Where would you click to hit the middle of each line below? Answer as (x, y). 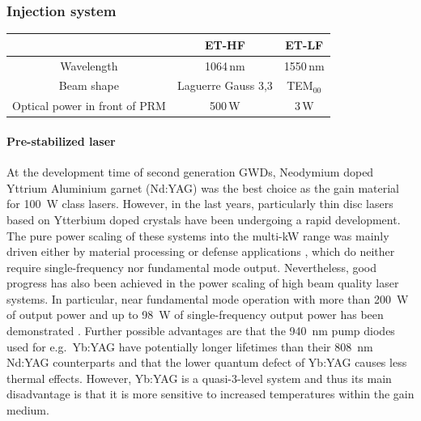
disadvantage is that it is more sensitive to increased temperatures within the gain (210, 394)
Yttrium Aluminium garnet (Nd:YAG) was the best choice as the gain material (203, 187)
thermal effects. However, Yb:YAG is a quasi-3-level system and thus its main (199, 378)
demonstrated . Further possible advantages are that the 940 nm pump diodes (201, 331)
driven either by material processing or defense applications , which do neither (201, 251)
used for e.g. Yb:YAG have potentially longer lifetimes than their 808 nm (190, 346)
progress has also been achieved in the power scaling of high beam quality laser (203, 283)
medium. (28, 410)
